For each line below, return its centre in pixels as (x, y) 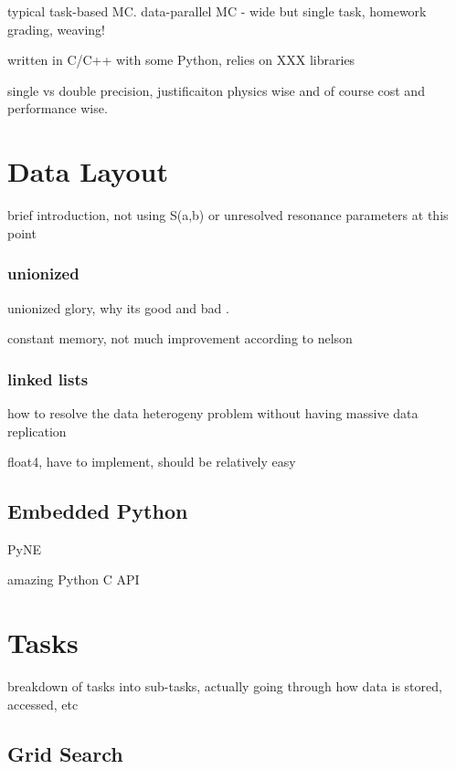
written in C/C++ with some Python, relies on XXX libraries (181, 60)
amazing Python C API (74, 579)
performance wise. (58, 108)
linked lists (48, 379)
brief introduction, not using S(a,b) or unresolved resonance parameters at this (228, 215)
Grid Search (65, 753)
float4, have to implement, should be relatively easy (152, 462)
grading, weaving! (57, 29)
